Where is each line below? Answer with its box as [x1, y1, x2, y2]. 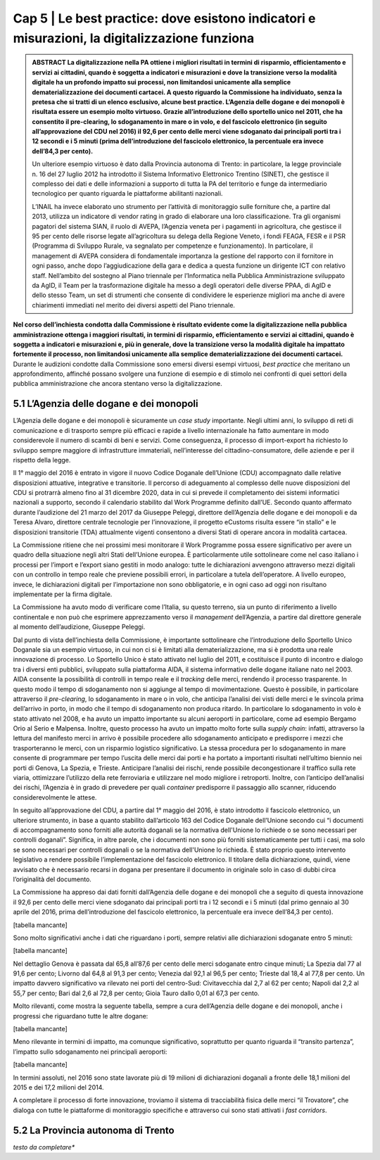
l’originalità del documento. [13, 875, 91, 883]
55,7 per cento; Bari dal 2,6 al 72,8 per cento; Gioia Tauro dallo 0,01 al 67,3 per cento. [13, 989, 260, 997]
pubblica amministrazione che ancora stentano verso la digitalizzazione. [13, 379, 222, 388]
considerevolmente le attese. [13, 793, 97, 802]
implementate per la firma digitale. [13, 590, 113, 598]
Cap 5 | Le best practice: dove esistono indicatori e [13, 11, 316, 26]
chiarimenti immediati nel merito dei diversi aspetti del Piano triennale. [32, 301, 236, 309]
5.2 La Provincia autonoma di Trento [13, 1124, 175, 1136]
